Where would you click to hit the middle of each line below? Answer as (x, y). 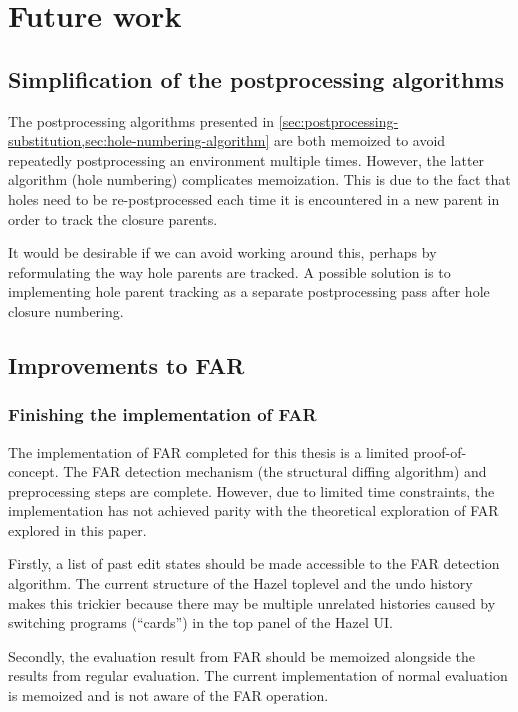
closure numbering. (66, 310)
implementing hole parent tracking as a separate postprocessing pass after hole (249, 291)
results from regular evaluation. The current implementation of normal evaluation (258, 675)
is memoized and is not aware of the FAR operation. (168, 695)
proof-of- (440, 451)
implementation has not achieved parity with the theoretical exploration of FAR (253, 510)
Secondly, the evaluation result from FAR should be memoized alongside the (241, 655)
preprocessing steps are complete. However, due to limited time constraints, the (251, 490)
